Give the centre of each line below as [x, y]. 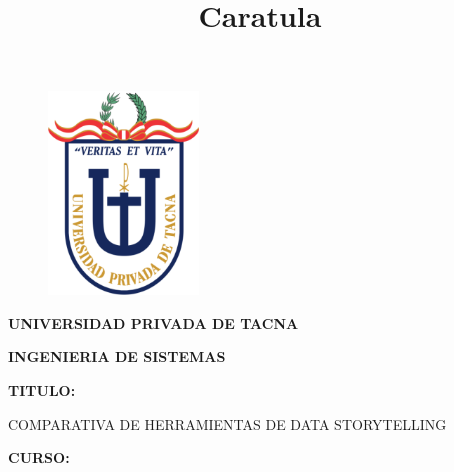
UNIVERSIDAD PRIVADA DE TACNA [153, 322]
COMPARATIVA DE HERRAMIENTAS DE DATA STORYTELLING [227, 423]
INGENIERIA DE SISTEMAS [117, 356]
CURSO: [39, 457]
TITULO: [42, 390]
